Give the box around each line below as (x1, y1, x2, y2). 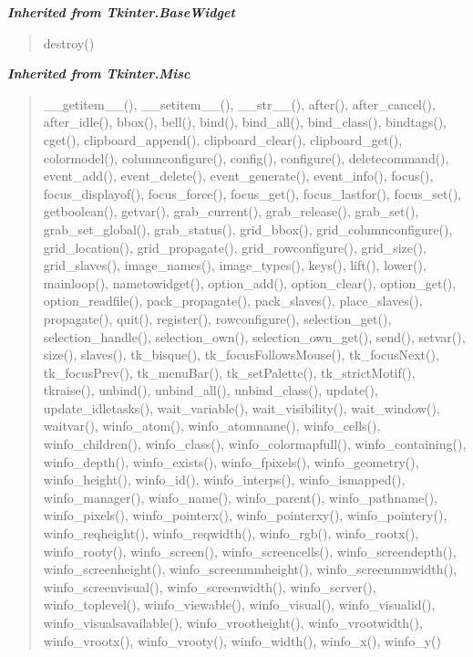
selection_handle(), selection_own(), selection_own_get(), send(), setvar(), (43, 327, 466, 346)
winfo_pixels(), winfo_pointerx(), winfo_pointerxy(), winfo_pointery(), (43, 506, 447, 525)
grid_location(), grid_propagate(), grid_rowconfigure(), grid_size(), (43, 237, 427, 256)
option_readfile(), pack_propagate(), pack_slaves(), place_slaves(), (43, 291, 423, 310)
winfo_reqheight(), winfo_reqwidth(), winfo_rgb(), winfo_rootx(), (43, 524, 419, 543)
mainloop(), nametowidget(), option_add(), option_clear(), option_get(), (43, 273, 457, 292)
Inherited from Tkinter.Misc (7, 64, 190, 83)
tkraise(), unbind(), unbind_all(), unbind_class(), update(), (43, 381, 378, 400)
